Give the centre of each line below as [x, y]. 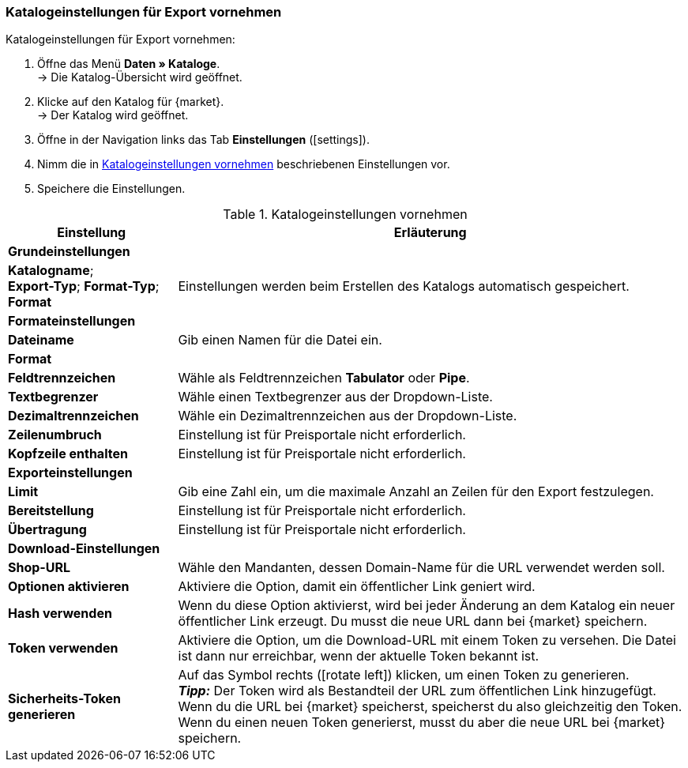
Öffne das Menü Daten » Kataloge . [129, 64]
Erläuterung [430, 233]
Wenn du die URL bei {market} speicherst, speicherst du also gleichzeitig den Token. [430, 707]
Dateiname [41, 340]
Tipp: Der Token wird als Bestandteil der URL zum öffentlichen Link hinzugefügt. [417, 691]
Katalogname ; [51, 271]
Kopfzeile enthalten [68, 454]
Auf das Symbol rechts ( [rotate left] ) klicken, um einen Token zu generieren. [404, 675]
